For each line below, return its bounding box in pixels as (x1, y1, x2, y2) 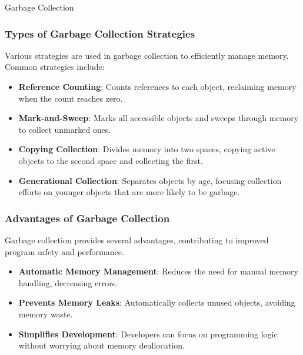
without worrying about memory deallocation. (18, 339, 185, 351)
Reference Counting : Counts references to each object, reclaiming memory (18, 81, 297, 92)
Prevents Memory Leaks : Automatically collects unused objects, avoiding (18, 296, 295, 309)
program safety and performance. (5, 245, 124, 257)
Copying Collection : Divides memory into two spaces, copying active (18, 143, 275, 155)
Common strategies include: (5, 61, 105, 73)
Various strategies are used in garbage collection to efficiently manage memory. (5, 49, 289, 61)
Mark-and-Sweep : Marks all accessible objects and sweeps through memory (18, 112, 299, 124)
